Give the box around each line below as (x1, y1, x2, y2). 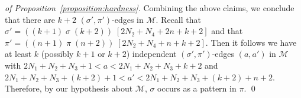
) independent (126, 48, 177, 60)
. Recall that (156, 13, 201, 25)
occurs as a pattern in (157, 82, 237, 94)
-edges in (112, 13, 144, 25)
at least (5, 48, 32, 60)
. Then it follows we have (205, 36, 297, 48)
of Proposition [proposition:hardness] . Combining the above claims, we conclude (5, 2, 294, 13)
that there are (5, 13, 55, 25)
